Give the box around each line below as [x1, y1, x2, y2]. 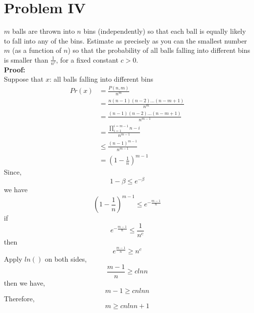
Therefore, [4, 293, 35, 303]
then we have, [4, 277, 45, 288]
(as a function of [12, 45, 62, 55]
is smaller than [4, 54, 48, 65]
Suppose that [4, 74, 44, 84]
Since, [4, 167, 22, 177]
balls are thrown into [12, 26, 75, 36]
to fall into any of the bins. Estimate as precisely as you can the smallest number [4, 35, 247, 45]
